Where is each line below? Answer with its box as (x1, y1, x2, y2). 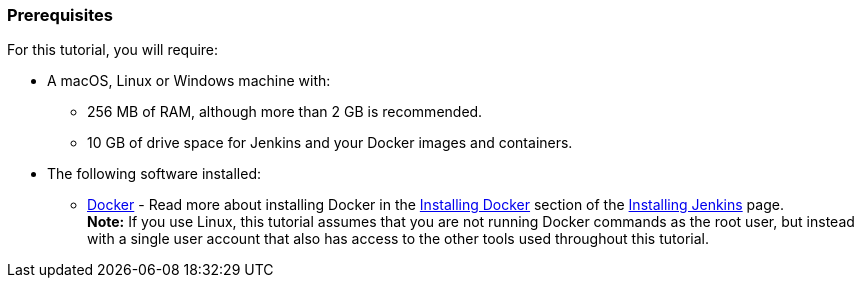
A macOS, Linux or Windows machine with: (47, 72, 331, 90)
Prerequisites (7, 5, 113, 25)
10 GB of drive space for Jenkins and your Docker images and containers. (87, 134, 573, 152)
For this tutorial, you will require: (7, 41, 219, 59)
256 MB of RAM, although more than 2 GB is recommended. (87, 103, 483, 121)
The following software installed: (47, 165, 261, 183)
